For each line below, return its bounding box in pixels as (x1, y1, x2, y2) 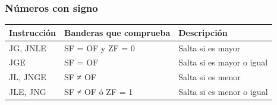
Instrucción (9, 26, 56, 38)
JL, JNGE (9, 71, 46, 83)
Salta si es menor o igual (178, 86, 268, 98)
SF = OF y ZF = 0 (64, 41, 135, 54)
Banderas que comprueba (64, 26, 171, 38)
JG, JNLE (9, 41, 46, 54)
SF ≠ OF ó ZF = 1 (64, 86, 133, 98)
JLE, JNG (9, 86, 46, 98)
